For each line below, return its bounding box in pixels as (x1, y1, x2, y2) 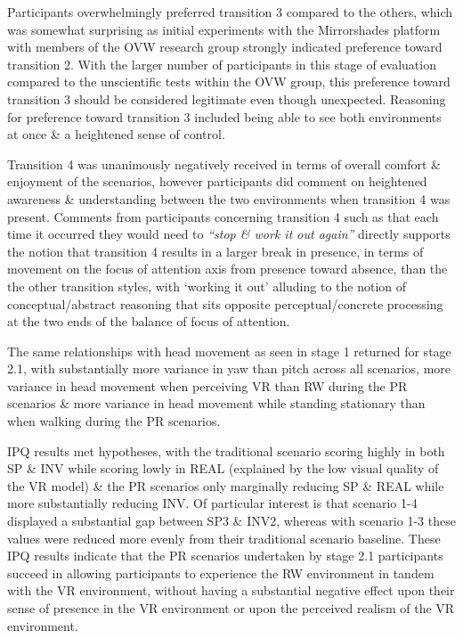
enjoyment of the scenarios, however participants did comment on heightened (7, 172, 427, 191)
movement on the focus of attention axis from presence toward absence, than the (7, 259, 448, 278)
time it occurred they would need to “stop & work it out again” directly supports (7, 225, 451, 243)
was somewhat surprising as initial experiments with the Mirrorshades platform (7, 20, 441, 38)
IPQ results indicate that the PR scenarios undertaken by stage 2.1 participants (7, 546, 443, 565)
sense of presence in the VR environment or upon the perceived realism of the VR (7, 599, 455, 617)
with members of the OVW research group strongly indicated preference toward (7, 37, 443, 56)
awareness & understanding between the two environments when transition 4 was (7, 189, 451, 208)
